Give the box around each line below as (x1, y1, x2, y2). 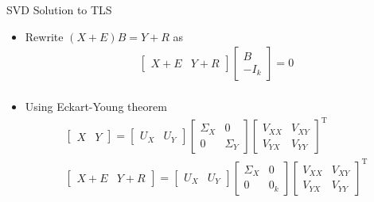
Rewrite (25, 28, 64, 44)
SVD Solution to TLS (6, 2, 112, 17)
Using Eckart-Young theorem (25, 98, 167, 115)
